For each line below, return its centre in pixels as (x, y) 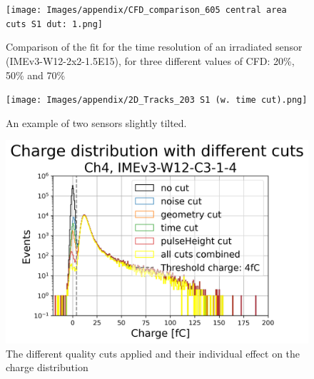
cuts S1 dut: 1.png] (55, 24)
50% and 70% (36, 75)
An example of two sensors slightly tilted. (96, 122)
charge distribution (47, 367)
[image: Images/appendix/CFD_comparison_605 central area (146, 10)
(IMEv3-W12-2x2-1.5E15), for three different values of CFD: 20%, (150, 60)
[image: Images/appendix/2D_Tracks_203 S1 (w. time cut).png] (157, 100)
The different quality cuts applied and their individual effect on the (153, 353)
